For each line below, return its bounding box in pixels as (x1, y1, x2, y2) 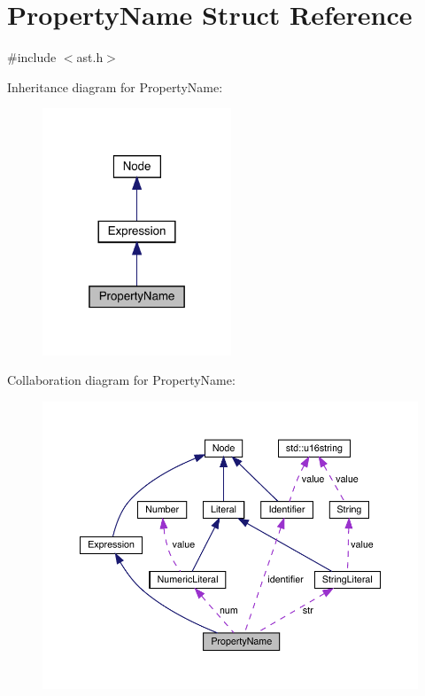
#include (7, 48, 57, 66)
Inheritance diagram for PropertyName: (7, 77, 223, 96)
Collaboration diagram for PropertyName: (7, 371, 236, 389)
